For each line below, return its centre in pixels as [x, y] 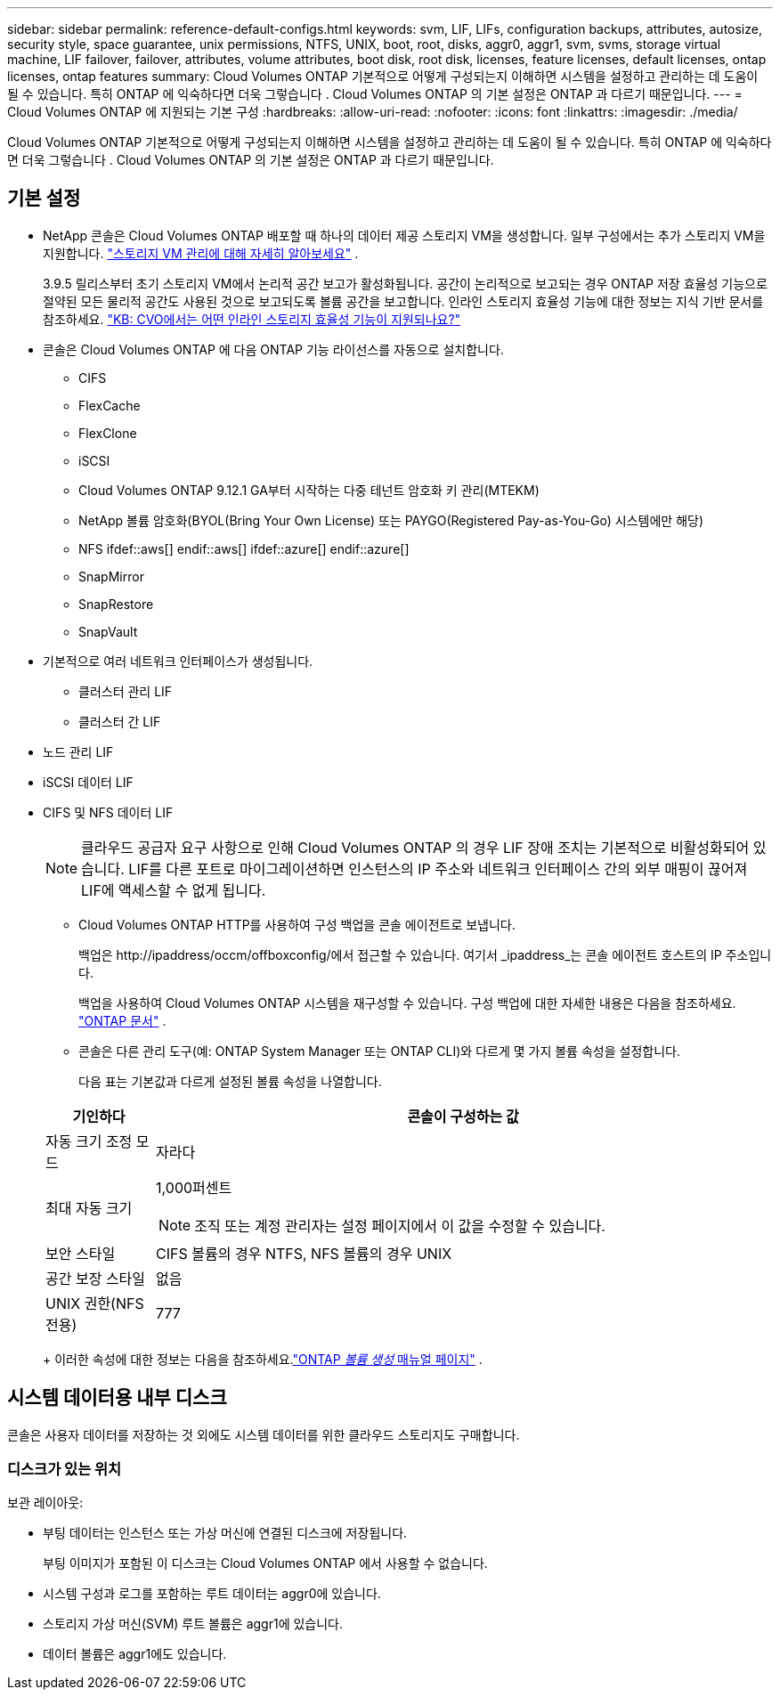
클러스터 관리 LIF [126, 691]
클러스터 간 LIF [120, 721]
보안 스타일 [81, 1253]
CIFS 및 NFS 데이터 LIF [108, 812]
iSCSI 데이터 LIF [88, 782]
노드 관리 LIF [78, 751]
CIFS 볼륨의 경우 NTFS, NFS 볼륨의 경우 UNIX [304, 1253]
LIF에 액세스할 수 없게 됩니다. [174, 890]
